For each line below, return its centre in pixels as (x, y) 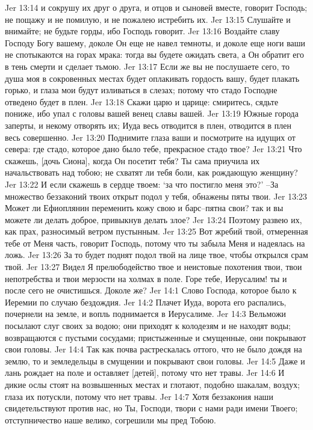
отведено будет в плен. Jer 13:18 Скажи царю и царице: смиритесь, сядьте (142, 101)
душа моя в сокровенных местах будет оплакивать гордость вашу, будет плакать (152, 78)
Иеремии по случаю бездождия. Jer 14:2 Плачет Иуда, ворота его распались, (146, 302)
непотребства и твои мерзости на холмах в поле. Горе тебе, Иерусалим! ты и (146, 278)
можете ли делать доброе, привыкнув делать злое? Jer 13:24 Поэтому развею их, (153, 219)
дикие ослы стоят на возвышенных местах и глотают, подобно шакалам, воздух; (153, 384)
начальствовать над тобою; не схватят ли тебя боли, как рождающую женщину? (151, 172)
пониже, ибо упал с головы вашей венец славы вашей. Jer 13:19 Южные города (152, 113)
